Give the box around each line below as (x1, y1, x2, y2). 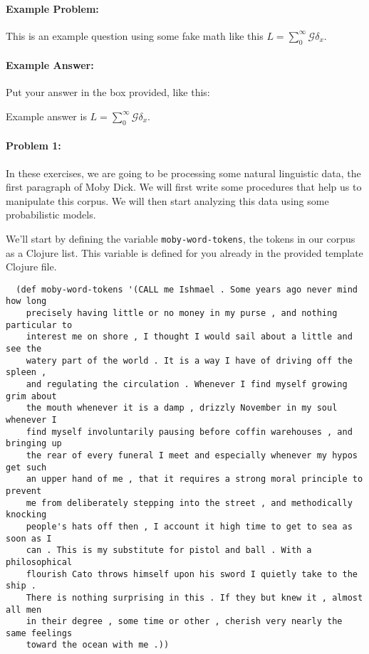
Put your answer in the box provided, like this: (6, 85, 210, 100)
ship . (6, 581, 36, 591)
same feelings (6, 628, 73, 638)
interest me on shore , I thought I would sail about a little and (26, 332, 353, 342)
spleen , (6, 367, 47, 378)
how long (6, 296, 47, 307)
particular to (6, 320, 73, 330)
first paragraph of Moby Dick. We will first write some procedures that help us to (6, 179, 362, 194)
